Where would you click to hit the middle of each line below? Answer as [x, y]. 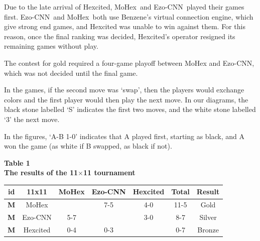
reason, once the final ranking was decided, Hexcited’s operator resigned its [120, 36]
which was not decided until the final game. [71, 73]
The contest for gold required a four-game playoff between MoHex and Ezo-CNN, [129, 63]
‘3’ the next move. [32, 119]
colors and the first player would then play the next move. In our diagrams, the [126, 99]
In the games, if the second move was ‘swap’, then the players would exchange [124, 90]
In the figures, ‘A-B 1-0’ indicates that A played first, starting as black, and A [124, 136]
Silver [208, 217]
